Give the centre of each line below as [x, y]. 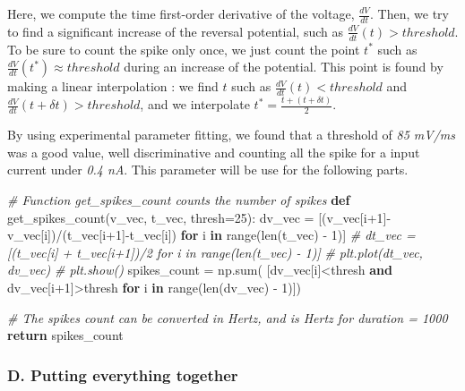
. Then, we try [409, 13]
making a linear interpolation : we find [113, 86]
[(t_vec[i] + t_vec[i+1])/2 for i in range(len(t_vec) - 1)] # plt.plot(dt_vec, [215, 252]
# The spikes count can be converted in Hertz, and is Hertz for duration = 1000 [228, 317]
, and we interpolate [195, 104]
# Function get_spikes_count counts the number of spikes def [179, 200]
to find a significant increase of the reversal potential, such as [175, 31]
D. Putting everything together [123, 374]
